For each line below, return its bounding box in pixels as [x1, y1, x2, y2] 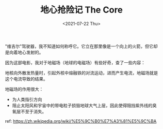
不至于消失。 [20, 108, 47, 114]
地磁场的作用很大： [5, 86, 44, 92]
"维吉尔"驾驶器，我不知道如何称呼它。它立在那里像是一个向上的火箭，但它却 [5, 43, 158, 49]
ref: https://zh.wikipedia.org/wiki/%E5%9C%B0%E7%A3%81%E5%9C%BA [5, 118, 157, 124]
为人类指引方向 [12, 96, 42, 102]
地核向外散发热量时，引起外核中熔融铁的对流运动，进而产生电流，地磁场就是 [5, 70, 158, 75]
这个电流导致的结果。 [5, 76, 48, 82]
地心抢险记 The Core [40, 4, 123, 15]
